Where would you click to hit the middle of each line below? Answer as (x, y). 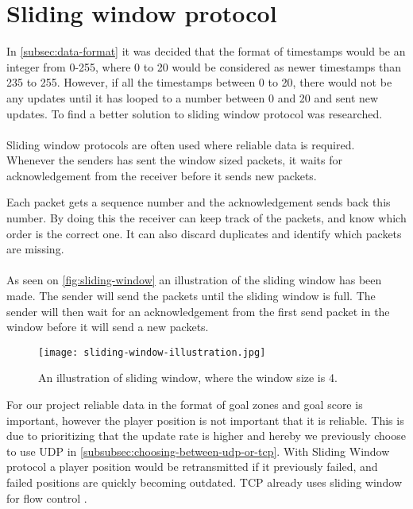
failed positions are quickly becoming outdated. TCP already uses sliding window (205, 482)
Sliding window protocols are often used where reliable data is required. (181, 144)
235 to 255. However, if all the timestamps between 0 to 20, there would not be (199, 82)
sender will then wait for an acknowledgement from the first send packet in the (198, 311)
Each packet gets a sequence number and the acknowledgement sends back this (199, 202)
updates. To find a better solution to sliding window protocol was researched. (195, 113)
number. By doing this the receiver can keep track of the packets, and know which (206, 218)
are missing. (35, 249)
